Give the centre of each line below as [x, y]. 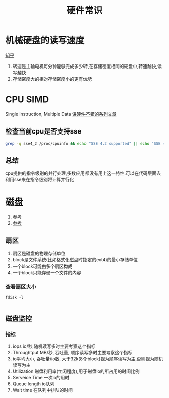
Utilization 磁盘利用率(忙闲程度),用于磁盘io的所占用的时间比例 [76, 371]
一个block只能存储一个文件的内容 [47, 273]
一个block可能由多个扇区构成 [43, 266]
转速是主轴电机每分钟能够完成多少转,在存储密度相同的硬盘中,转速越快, [85, 66]
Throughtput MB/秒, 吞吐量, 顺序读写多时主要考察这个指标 [72, 353]
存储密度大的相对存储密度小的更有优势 [52, 79]
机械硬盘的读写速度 [45, 41]
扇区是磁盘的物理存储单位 [39, 254]
